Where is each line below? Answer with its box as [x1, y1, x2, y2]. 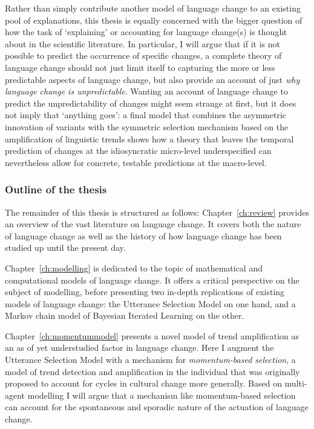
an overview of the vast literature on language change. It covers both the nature [5, 218, 301, 230]
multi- [284, 377, 307, 390]
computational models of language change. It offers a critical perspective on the [5, 273, 299, 286]
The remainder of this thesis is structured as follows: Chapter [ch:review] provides [5, 205, 309, 218]
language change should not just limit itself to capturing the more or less [5, 61, 275, 73]
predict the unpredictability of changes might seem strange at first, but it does [5, 96, 296, 109]
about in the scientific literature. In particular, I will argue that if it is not [5, 37, 280, 50]
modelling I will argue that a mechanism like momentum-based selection [27, 388, 296, 401]
